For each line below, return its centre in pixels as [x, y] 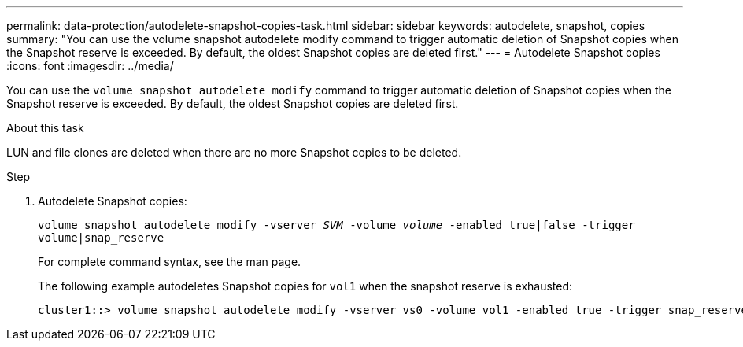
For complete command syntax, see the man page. [170, 262]
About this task [45, 128]
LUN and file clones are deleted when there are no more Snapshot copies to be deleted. [234, 152]
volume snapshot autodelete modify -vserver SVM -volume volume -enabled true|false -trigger [336, 225]
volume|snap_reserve [101, 238]
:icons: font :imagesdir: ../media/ [90, 66]
